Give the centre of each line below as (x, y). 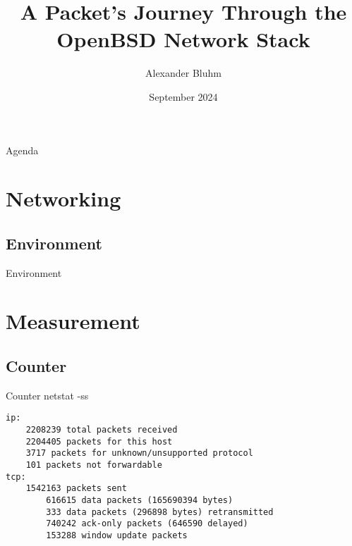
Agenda (22, 150)
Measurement (73, 321)
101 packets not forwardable (94, 465)
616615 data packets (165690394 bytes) (140, 501)
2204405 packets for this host (99, 441)
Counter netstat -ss (47, 395)
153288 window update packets (117, 535)
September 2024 (183, 96)
